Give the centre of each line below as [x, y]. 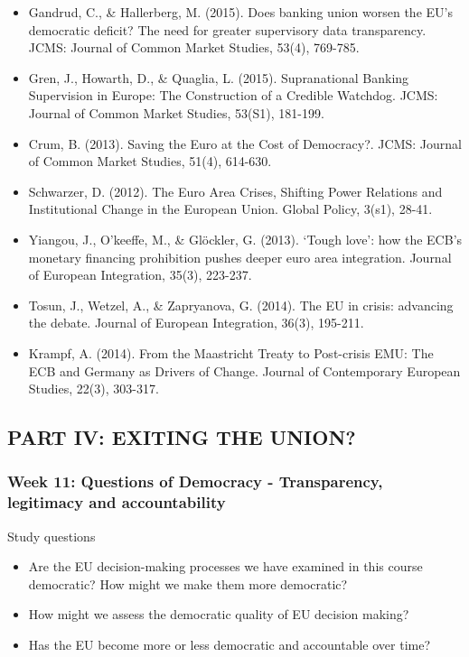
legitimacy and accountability [117, 502]
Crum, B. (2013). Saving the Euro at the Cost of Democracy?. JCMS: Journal [245, 143]
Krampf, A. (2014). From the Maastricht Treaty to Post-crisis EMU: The [231, 352]
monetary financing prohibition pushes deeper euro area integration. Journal [240, 257]
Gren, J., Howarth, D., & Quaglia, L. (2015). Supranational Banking [219, 77]
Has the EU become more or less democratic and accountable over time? [230, 644]
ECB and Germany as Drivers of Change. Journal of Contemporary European [244, 370]
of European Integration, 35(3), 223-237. [140, 275]
